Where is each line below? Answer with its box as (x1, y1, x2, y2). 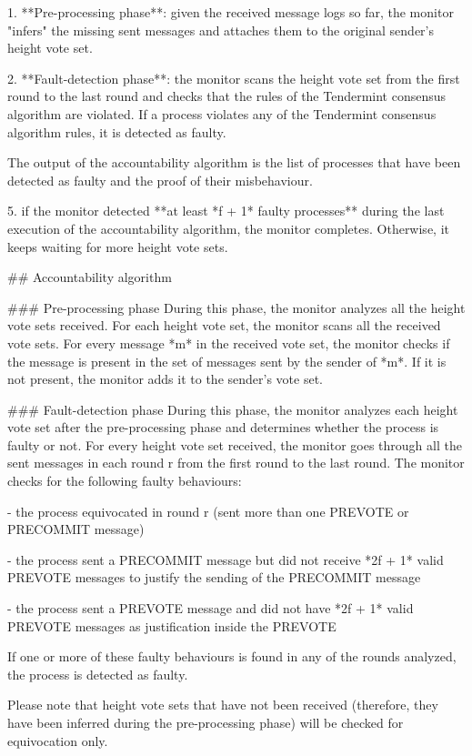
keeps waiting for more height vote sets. (7, 237, 228, 256)
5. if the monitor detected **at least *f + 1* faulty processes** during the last (7, 201, 445, 220)
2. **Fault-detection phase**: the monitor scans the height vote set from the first (7, 68, 460, 87)
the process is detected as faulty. (7, 664, 188, 683)
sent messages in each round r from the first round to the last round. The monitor (7, 453, 465, 472)
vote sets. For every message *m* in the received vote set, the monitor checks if (7, 333, 450, 352)
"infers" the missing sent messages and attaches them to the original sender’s (7, 20, 435, 39)
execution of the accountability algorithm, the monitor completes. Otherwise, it (7, 218, 449, 237)
